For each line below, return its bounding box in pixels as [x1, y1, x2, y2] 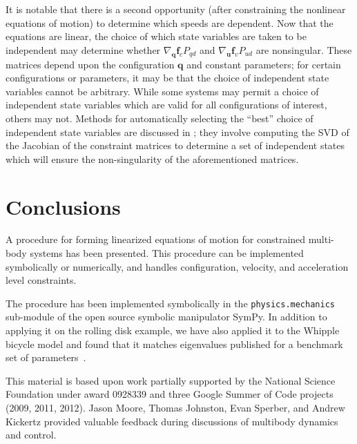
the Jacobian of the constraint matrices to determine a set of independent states [6, 138, 345, 153]
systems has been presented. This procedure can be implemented [30, 246, 304, 260]
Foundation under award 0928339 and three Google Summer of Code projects [6, 387, 334, 401]
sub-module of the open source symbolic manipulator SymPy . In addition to [6, 309, 327, 324]
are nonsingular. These [255, 42, 352, 57]
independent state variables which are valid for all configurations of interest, [6, 97, 327, 112]
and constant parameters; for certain [186, 57, 341, 71]
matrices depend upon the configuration [6, 57, 175, 71]
